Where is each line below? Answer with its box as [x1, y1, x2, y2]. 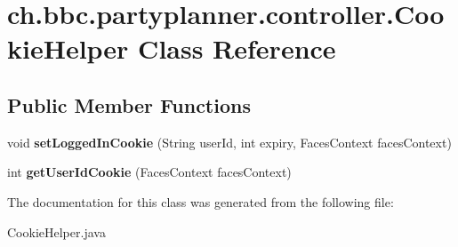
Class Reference [138, 30, 336, 67]
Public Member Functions [7, 91, 251, 118]
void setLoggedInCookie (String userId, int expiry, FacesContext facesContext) [7, 132, 452, 151]
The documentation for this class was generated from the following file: [7, 192, 394, 211]
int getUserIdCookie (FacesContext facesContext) [7, 163, 292, 181]
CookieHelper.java [7, 222, 106, 241]
